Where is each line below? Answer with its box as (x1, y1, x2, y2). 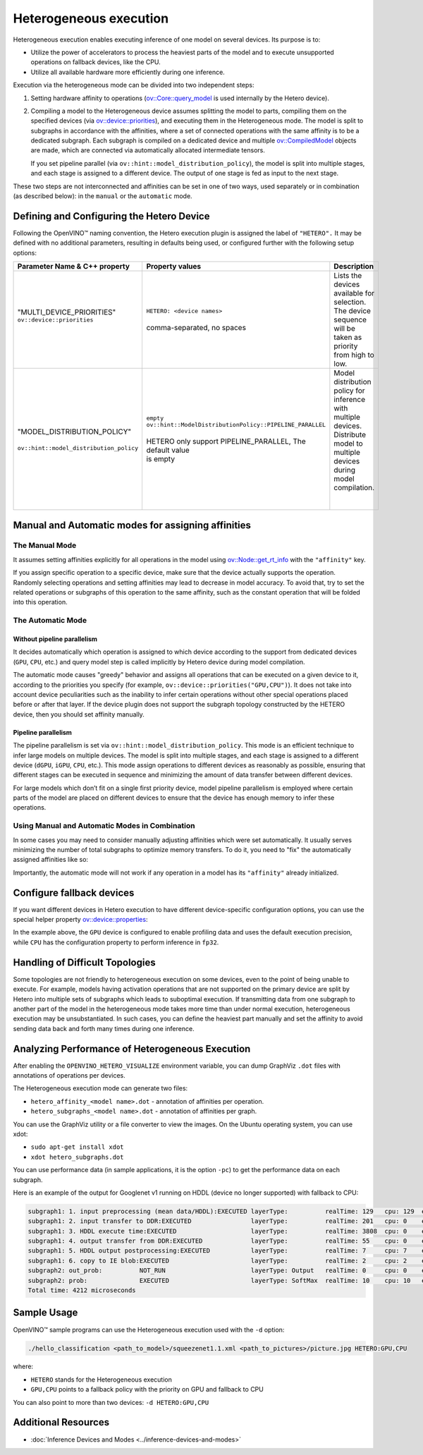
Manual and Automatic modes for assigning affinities (13, 519, 252, 531)
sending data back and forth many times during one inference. (13, 1024, 195, 1033)
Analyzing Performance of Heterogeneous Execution (13, 1042, 251, 1054)
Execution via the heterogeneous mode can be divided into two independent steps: (13, 81, 255, 90)
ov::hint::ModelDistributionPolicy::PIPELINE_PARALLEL (146, 421, 326, 429)
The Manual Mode (13, 540, 77, 550)
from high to (333, 350, 375, 360)
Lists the (333, 271, 362, 281)
